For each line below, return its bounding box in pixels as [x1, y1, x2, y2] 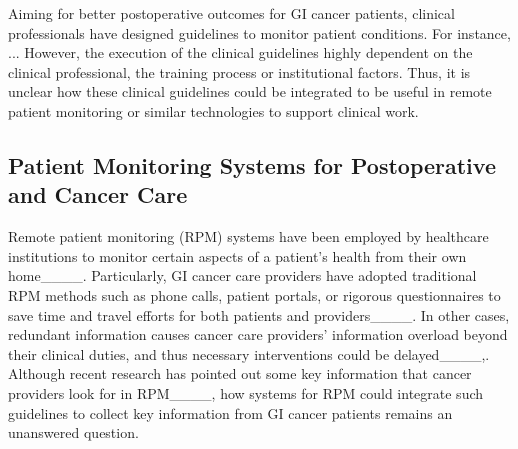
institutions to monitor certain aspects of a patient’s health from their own [8, 245, 467, 266]
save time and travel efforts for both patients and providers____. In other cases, [8, 304, 510, 325]
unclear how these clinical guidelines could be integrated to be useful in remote [8, 81, 492, 102]
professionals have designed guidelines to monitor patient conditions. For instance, [8, 22, 511, 43]
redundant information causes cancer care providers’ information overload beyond [8, 324, 508, 345]
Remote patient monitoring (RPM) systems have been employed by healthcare [8, 226, 489, 247]
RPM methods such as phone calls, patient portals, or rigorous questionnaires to [8, 284, 501, 305]
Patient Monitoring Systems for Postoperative [8, 149, 496, 180]
